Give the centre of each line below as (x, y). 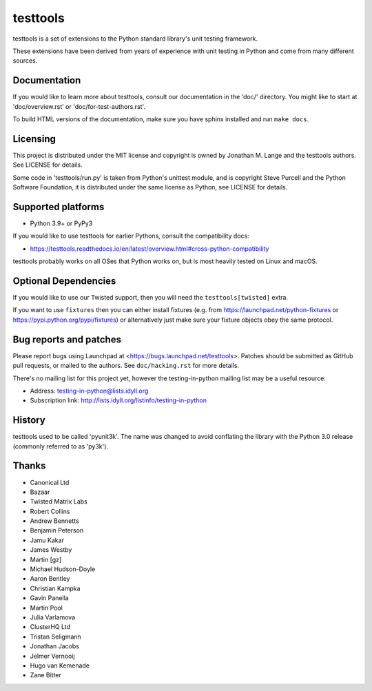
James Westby (51, 550)
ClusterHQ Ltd (50, 627)
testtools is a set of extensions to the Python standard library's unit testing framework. (135, 39)
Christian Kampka (55, 588)
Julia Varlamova (53, 617)
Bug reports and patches (67, 339)
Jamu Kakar (47, 540)
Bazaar (40, 492)
